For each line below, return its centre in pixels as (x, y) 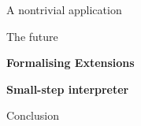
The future (32, 36)
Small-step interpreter (68, 89)
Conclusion (33, 115)
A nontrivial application (64, 9)
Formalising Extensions (70, 63)
